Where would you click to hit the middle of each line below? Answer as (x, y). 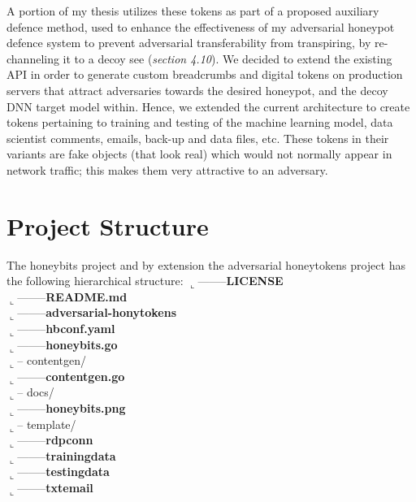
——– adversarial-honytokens (97, 312)
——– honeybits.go (67, 344)
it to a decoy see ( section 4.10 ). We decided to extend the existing (227, 58)
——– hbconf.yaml (66, 329)
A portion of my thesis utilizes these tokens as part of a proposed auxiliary (193, 11)
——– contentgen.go (71, 376)
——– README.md (72, 296)
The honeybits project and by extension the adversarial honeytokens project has (206, 264)
